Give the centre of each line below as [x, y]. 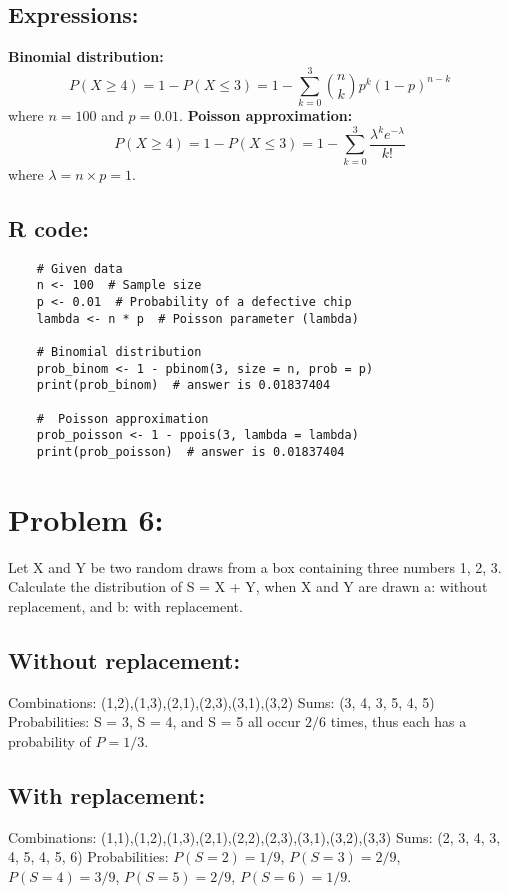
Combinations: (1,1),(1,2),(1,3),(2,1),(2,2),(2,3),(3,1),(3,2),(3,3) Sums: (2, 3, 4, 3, [254, 836]
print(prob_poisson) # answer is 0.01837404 [190, 451]
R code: [48, 227]
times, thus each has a [398, 721]
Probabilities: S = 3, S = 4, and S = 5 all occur [154, 721]
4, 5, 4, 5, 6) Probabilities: [88, 856]
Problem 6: [86, 518]
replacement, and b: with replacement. [125, 605]
